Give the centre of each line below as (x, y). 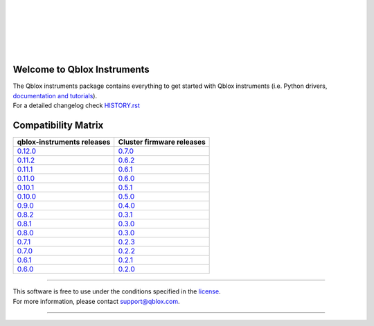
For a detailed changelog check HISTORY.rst (76, 106)
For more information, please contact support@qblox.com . (96, 301)
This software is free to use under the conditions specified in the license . (117, 291)
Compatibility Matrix (58, 126)
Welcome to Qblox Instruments (81, 70)
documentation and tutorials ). (55, 96)
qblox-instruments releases (64, 142)
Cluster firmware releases (162, 142)
